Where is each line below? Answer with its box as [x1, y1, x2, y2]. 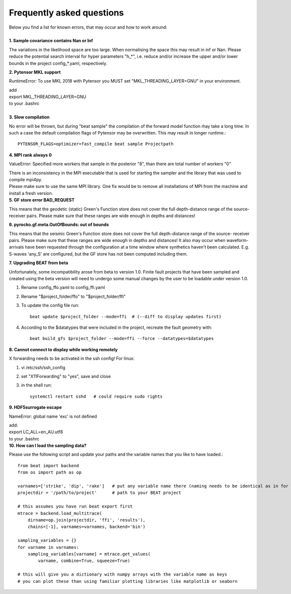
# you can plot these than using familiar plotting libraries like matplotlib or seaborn [17, 578, 238, 584]
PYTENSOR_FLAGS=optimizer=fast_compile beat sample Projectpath [17, 141, 174, 147]
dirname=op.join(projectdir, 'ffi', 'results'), [27, 517, 145, 523]
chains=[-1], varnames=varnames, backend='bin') [27, 524, 145, 529]
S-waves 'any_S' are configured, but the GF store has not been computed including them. [9, 251, 188, 257]
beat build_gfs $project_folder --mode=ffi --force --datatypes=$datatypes [30, 336, 214, 341]
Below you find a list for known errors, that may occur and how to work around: [9, 24, 167, 30]
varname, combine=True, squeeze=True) [38, 558, 130, 563]
